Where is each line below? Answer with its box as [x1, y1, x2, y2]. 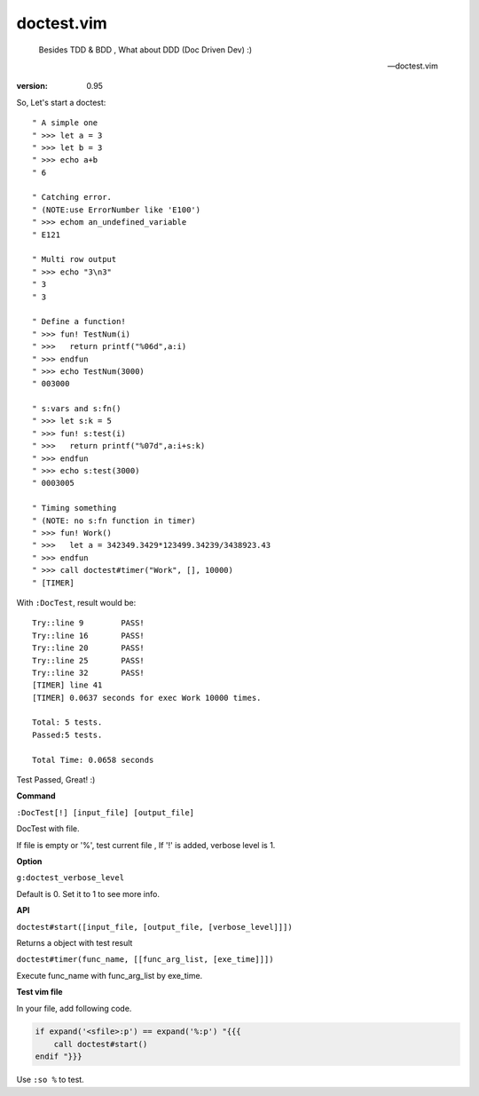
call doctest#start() [53, 1039, 148, 1049]
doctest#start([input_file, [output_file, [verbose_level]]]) [16, 922, 293, 932]
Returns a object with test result [16, 937, 133, 948]
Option [16, 855, 43, 866]
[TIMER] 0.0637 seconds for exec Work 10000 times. [32, 693, 262, 703]
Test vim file [16, 987, 63, 997]
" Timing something [32, 503, 117, 513]
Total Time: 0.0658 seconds [32, 755, 154, 765]
